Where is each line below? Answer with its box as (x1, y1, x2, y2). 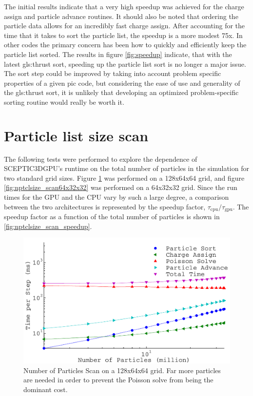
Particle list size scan (4, 125, 149, 145)
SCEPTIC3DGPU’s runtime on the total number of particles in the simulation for (4, 163, 249, 173)
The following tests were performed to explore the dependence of (4, 153, 197, 164)
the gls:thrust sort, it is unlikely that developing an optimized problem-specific (4, 87, 239, 97)
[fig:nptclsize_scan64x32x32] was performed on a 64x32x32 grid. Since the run (4, 182, 237, 192)
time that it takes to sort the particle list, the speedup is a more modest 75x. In (4, 30, 243, 40)
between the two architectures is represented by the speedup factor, (4, 201, 206, 211)
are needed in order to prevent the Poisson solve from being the (23, 375, 214, 385)
